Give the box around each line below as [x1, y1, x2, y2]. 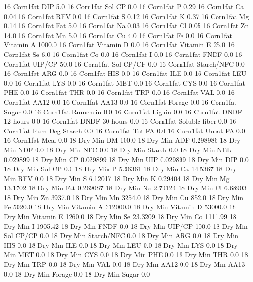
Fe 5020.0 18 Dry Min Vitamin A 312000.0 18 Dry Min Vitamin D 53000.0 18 [4, 202, 236, 212]
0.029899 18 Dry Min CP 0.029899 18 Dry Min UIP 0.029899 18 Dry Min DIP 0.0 [4, 154, 249, 164]
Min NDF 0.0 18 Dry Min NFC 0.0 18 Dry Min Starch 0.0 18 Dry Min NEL [4, 144, 231, 154]
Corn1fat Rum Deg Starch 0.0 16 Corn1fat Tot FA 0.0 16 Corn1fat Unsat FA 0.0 [4, 125, 245, 135]
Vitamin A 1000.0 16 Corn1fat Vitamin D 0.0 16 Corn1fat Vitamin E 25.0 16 [4, 39, 235, 50]
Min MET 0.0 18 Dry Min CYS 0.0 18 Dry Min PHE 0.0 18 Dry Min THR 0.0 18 [4, 249, 248, 260]
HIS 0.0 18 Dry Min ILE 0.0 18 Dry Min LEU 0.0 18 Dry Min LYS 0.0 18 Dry [4, 240, 238, 250]
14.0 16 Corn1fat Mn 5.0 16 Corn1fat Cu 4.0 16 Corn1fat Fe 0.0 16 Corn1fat [4, 30, 232, 40]
